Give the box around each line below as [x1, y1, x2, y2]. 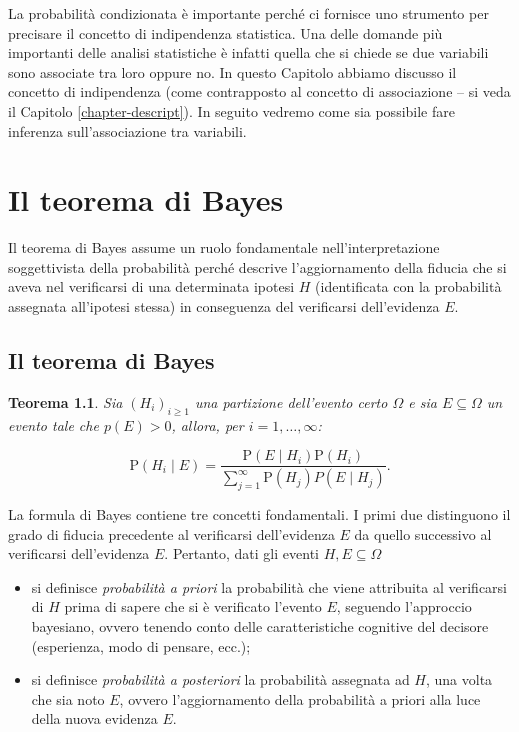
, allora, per [171, 414, 244, 435]
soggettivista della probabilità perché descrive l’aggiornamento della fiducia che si [8, 256, 507, 277]
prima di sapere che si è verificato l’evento [64, 596, 322, 617]
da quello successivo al [354, 523, 492, 544]
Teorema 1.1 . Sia [8, 391, 123, 412]
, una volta [425, 669, 493, 690]
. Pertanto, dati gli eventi [164, 543, 319, 564]
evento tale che [8, 414, 99, 435]
